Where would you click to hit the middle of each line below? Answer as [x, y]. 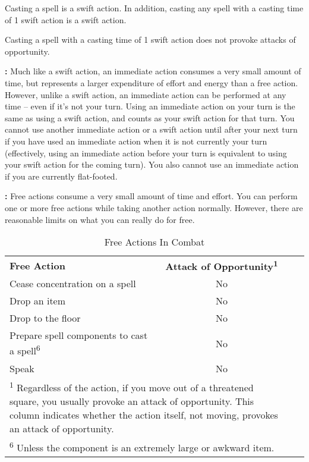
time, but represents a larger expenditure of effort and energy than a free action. [152, 82]
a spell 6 [25, 350]
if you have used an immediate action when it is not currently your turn [136, 141]
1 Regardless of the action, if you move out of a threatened [132, 386]
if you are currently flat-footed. [61, 176]
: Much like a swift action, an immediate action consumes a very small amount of [153, 71]
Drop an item [38, 301]
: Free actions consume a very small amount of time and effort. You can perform [151, 196]
